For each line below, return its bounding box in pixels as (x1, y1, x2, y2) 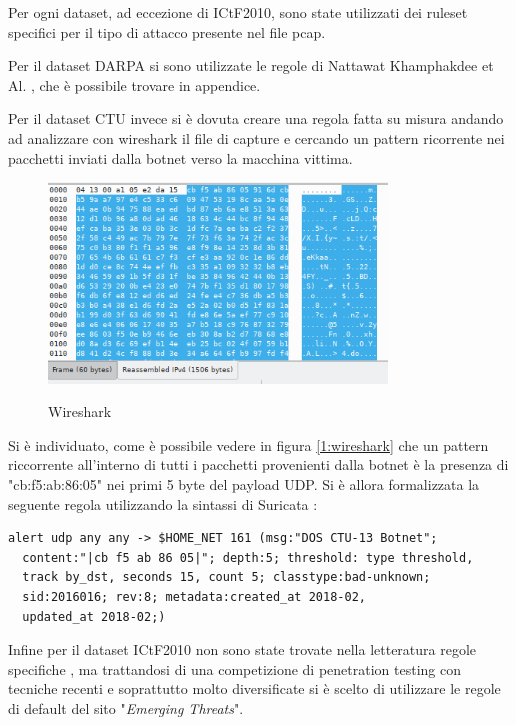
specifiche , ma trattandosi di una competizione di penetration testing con (8, 658, 461, 679)
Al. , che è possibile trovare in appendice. (8, 74, 261, 95)
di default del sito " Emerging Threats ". (8, 697, 244, 718)
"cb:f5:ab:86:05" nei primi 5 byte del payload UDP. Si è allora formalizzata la (8, 473, 480, 494)
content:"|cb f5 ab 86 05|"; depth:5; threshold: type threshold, (22, 550, 474, 565)
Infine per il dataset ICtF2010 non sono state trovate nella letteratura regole (8, 639, 477, 660)
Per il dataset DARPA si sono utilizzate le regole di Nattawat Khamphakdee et (8, 55, 494, 76)
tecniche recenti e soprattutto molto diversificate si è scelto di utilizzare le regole (8, 678, 501, 699)
